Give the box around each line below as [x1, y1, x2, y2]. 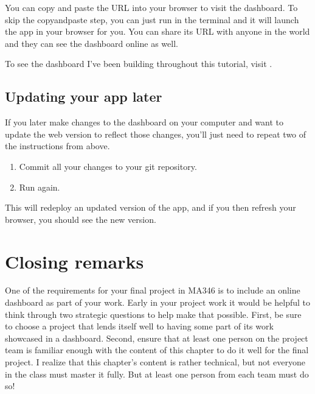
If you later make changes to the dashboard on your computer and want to [5, 116, 284, 128]
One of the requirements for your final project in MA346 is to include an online [5, 284, 300, 297]
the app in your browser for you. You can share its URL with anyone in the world [5, 25, 310, 38]
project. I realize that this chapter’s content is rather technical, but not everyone [5, 356, 305, 368]
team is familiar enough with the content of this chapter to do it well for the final [5, 343, 309, 356]
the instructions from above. [5, 139, 110, 152]
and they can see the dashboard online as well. [5, 37, 178, 49]
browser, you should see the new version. [5, 213, 156, 225]
